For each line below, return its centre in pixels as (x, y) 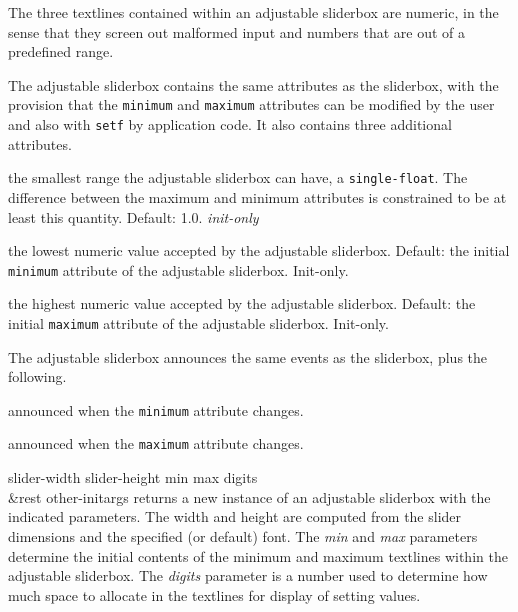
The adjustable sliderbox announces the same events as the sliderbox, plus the (248, 356)
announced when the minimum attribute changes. (156, 409)
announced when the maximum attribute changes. (156, 443)
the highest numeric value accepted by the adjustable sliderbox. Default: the (242, 303)
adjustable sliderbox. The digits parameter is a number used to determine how (248, 575)
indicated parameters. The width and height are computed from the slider (235, 516)
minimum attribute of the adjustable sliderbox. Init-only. (178, 269)
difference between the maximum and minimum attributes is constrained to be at (257, 196)
